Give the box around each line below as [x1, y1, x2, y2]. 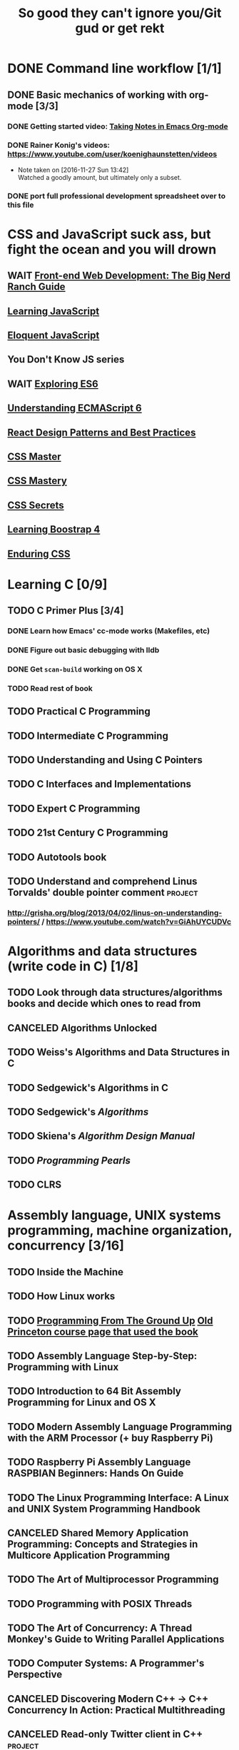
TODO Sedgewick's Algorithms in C [7, 1081, 169, 1093]
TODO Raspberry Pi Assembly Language [7, 1456, 191, 1468]
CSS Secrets [7, 499, 64, 511]
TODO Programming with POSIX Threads [7, 1597, 193, 1610]
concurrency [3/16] [7, 1238, 125, 1254]
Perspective [7, 1669, 63, 1681]
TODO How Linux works [7, 1290, 116, 1303]
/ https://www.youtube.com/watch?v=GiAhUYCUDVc [41, 916, 232, 926]
